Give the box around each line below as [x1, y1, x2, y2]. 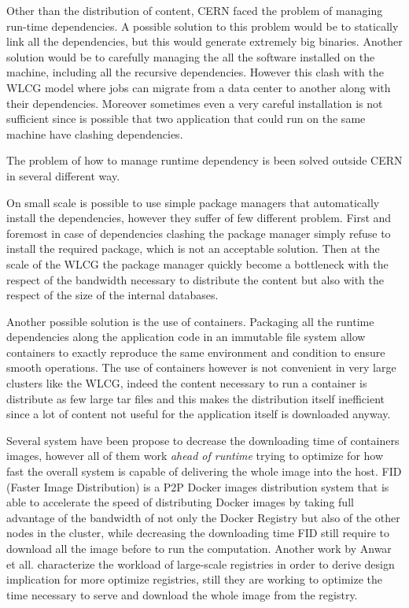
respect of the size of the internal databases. [6, 287, 219, 303]
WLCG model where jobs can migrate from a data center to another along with [6, 79, 391, 95]
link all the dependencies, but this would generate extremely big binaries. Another [6, 33, 403, 50]
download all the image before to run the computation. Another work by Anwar [6, 540, 392, 556]
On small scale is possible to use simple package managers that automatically [6, 194, 380, 210]
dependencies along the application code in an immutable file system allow [6, 328, 366, 345]
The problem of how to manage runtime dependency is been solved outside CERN [6, 152, 403, 169]
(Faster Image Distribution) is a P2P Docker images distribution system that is [6, 478, 389, 495]
